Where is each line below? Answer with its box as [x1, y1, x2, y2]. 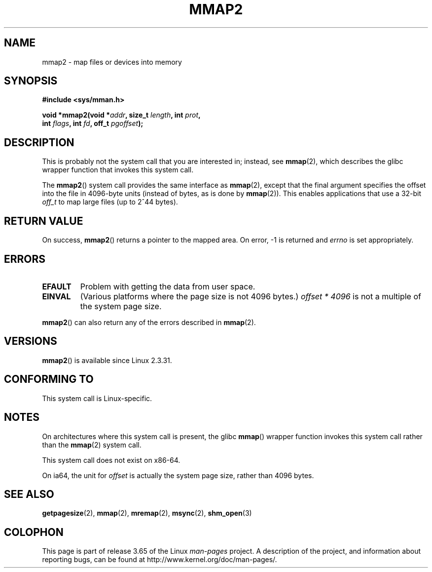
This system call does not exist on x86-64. [42, 455, 180, 464]
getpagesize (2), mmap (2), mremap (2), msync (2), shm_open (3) [42, 509, 252, 518]
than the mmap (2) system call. [42, 440, 142, 449]
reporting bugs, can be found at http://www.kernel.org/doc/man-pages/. [42, 555, 277, 564]
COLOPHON [4, 526, 64, 538]
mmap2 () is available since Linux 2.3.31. [42, 356, 172, 365]
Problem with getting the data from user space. [80, 281, 255, 291]
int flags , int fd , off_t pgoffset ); [42, 119, 144, 128]
